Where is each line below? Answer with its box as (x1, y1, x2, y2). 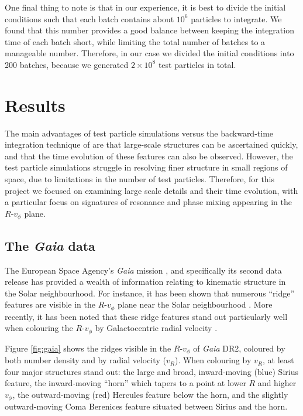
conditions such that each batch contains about (5, 12, 174, 25)
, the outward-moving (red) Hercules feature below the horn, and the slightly (12, 388, 288, 401)
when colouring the (5, 322, 73, 334)
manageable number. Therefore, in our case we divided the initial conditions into (5, 47, 294, 59)
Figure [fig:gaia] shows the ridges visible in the (5, 342, 171, 354)
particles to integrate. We (191, 12, 282, 25)
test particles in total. (158, 58, 236, 70)
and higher (257, 377, 297, 389)
